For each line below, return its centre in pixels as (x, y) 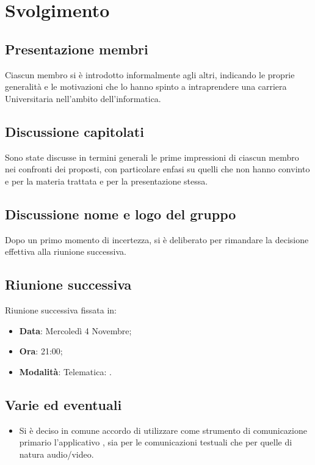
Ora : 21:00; (41, 351)
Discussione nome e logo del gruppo (121, 214)
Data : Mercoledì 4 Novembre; (75, 330)
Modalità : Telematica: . (65, 371)
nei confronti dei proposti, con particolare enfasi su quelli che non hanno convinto (157, 169)
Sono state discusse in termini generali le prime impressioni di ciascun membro (152, 157)
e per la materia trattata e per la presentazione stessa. (107, 181)
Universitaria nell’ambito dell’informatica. (83, 98)
